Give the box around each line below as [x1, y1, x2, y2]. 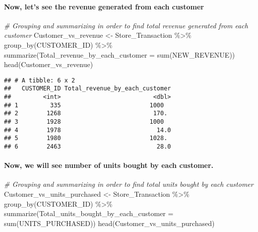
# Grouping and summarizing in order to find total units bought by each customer [4, 179, 254, 189]
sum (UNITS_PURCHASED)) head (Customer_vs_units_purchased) [4, 218, 215, 228]
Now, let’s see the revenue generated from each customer [4, 1, 204, 11]
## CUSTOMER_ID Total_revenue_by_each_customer [4, 85, 171, 92]
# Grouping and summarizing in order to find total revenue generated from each [4, 20, 248, 30]
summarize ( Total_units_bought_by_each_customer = [4, 208, 174, 219]
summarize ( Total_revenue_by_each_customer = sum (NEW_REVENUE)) [4, 49, 235, 60]
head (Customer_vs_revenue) [4, 59, 93, 70]
